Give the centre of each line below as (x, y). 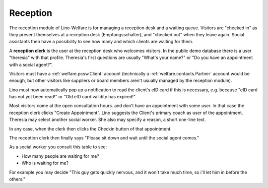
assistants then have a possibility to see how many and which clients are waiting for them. (101, 42)
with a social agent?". (31, 64)
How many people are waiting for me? (60, 156)
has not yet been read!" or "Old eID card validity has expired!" (72, 97)
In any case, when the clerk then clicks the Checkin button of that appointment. (91, 128)
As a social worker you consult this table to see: (58, 147)
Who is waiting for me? (45, 163)
